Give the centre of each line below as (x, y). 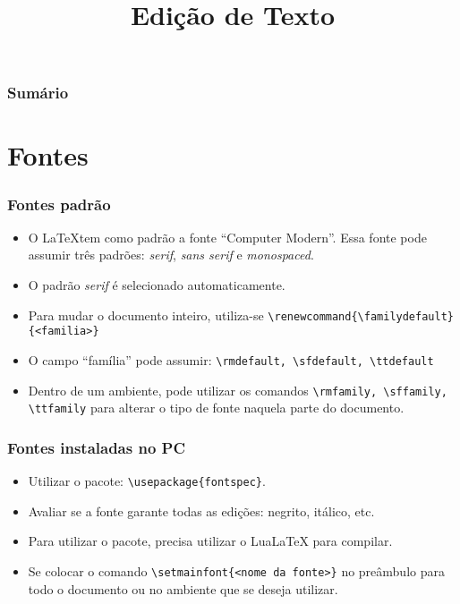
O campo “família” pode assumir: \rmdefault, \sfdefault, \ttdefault (231, 359)
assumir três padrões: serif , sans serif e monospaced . (171, 255)
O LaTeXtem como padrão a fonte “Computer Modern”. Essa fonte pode (227, 237)
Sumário (38, 93)
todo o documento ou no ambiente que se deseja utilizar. (183, 588)
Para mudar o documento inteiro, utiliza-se (146, 315)
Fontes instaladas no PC (97, 447)
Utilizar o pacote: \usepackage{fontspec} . (147, 481)
